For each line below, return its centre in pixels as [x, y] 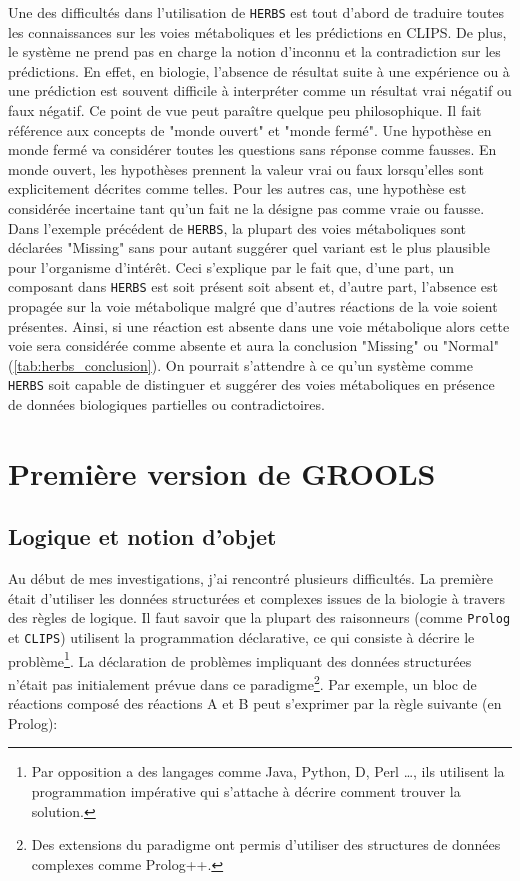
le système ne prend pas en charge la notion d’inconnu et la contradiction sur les [254, 51]
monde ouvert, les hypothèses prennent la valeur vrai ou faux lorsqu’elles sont [246, 168]
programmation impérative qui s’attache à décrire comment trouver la [246, 791]
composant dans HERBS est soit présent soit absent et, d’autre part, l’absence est [253, 286]
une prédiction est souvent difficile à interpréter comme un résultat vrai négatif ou [260, 90]
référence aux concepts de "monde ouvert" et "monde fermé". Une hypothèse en [250, 129]
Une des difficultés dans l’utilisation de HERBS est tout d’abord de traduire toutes [256, 12]
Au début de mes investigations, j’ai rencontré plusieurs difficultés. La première [251, 578]
